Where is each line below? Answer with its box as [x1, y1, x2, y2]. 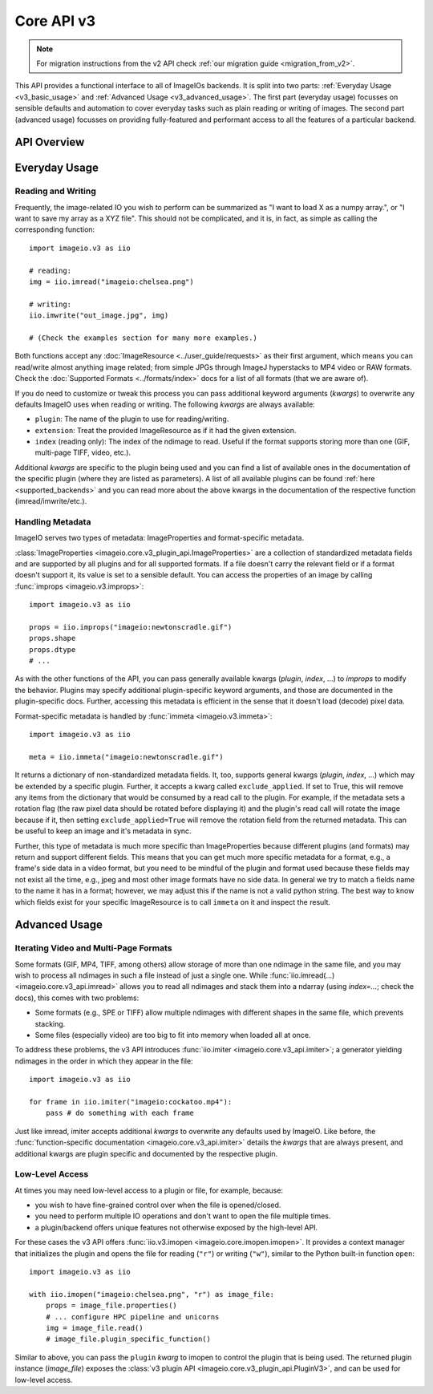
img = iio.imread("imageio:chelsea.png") [29, 278, 194, 286]
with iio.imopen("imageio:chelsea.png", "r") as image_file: [29, 1290, 274, 1299]
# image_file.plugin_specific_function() [45, 1335, 212, 1343]
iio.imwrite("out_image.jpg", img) [29, 311, 169, 320]
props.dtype [29, 645, 76, 654]
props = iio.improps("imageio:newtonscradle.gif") [29, 622, 233, 631]
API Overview [14, 136, 85, 149]
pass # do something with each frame [45, 1108, 194, 1118]
